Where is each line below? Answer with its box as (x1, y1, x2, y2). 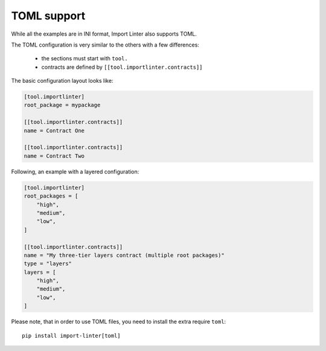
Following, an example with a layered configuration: (11, 168, 139, 175)
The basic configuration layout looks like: (11, 77, 113, 85)
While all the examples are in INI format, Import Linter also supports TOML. (11, 30, 197, 37)
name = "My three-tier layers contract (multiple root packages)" (24, 251, 225, 259)
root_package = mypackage (24, 101, 101, 109)
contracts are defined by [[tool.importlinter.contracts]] (41, 63, 203, 71)
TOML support (11, 9, 86, 22)
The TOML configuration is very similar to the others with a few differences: (11, 41, 199, 48)
